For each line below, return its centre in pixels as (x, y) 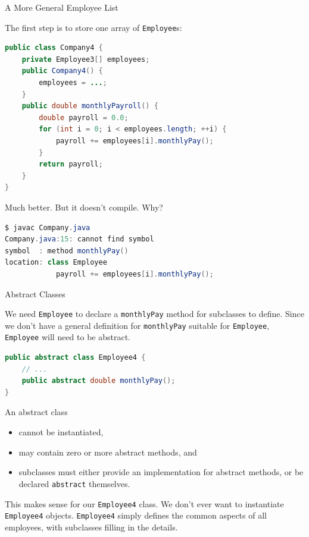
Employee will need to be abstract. (68, 337)
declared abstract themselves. (74, 483)
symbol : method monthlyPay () (67, 251)
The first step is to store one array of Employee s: (93, 27)
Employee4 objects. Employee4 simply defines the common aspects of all (136, 515)
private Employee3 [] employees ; (86, 59)
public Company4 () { (62, 71)
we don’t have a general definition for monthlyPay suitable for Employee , (137, 325)
